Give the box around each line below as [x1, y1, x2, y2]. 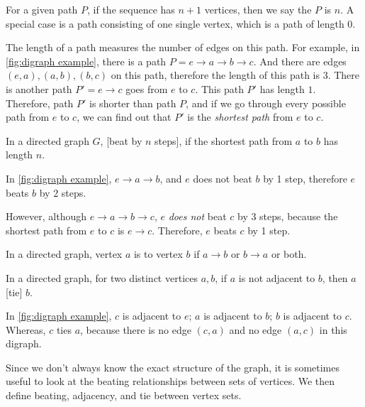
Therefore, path [6, 95, 74, 110]
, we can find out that [77, 109, 172, 124]
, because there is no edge [80, 322, 191, 337]
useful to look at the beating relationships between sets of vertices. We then [6, 374, 335, 389]
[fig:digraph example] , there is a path [6, 53, 167, 68]
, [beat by [100, 133, 142, 148]
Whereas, [6, 322, 46, 337]
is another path [6, 81, 72, 96]
